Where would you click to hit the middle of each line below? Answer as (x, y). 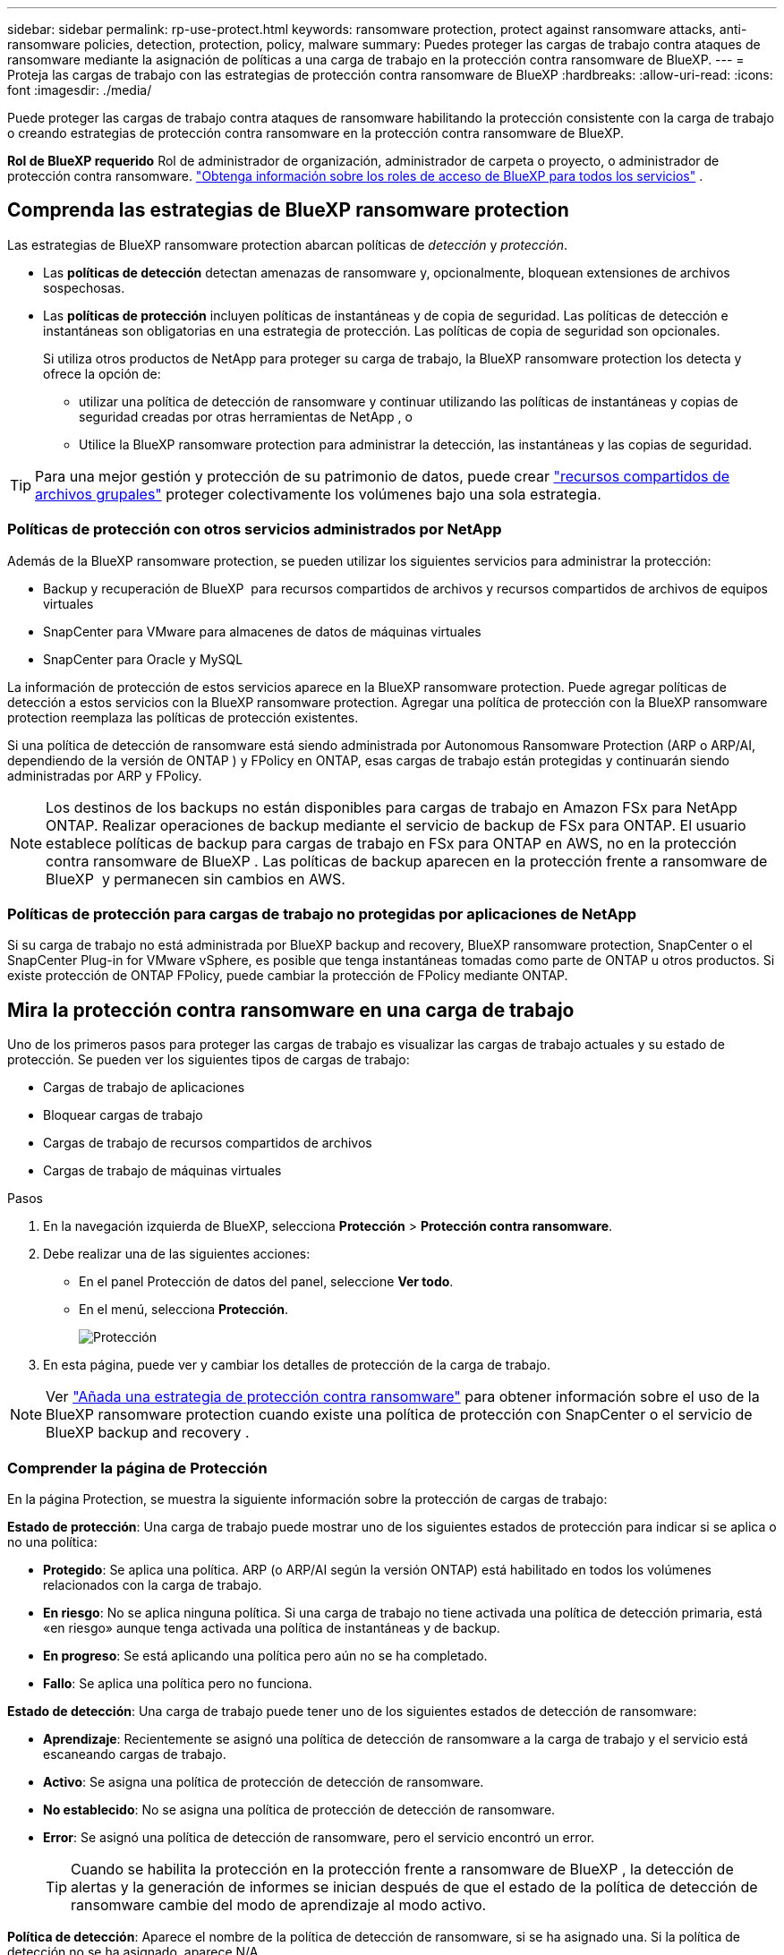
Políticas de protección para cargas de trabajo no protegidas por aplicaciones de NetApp (322, 913)
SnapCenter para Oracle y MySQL (143, 659)
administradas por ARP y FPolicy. (105, 775)
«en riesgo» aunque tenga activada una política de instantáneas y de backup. (272, 1627)
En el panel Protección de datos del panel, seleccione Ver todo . (266, 1282)
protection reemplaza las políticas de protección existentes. (183, 717)
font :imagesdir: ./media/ (80, 90)
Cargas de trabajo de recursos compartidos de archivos (208, 1143)
